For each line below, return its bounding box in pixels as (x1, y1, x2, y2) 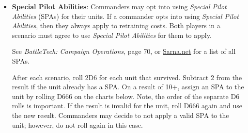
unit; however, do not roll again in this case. (12, 119, 143, 130)
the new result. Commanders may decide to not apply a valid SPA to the (12, 110, 229, 120)
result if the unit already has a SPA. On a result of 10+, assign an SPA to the (12, 82, 244, 92)
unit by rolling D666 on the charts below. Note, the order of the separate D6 (12, 91, 240, 101)
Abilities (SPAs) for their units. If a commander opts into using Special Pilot (12, 11, 239, 21)
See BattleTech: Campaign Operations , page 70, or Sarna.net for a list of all (12, 46, 236, 56)
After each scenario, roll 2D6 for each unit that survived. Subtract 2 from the (12, 72, 242, 82)
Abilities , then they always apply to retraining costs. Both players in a (12, 20, 220, 31)
